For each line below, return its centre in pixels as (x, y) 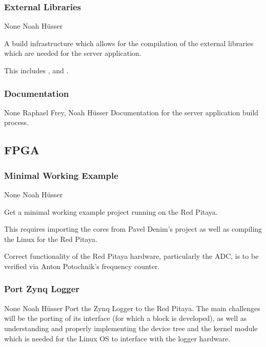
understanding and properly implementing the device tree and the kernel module (131, 328)
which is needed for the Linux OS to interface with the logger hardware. (117, 338)
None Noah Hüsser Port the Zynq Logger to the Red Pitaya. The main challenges (132, 308)
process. (17, 122)
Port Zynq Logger (42, 289)
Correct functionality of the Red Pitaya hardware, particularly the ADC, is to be (131, 256)
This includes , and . (36, 70)
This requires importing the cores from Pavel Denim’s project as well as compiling (133, 229)
